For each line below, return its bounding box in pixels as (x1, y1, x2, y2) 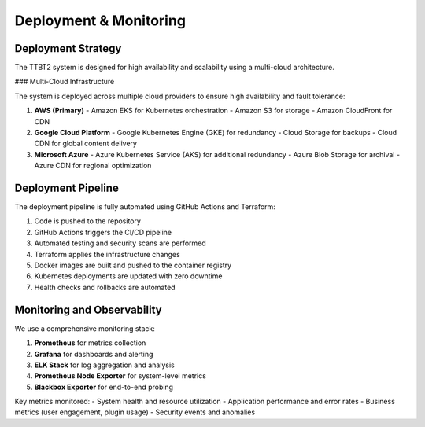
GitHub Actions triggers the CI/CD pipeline (34, 227, 172, 237)
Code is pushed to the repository (34, 216, 142, 226)
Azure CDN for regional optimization (34, 161, 152, 171)
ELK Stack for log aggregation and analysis (34, 360, 175, 370)
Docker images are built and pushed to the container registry (34, 260, 232, 271)
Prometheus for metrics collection (34, 338, 146, 348)
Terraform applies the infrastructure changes (34, 249, 180, 259)
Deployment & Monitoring (14, 12, 187, 29)
